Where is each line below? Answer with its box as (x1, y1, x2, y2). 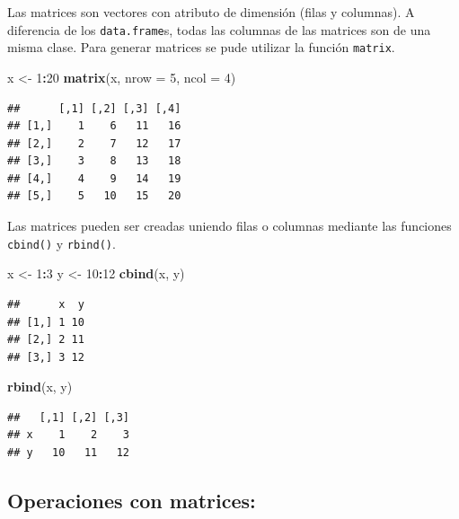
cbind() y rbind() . (7, 233, 116, 252)
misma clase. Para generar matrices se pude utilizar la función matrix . (7, 38, 395, 57)
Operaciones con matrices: (7, 487, 256, 515)
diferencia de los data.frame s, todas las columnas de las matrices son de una (7, 20, 431, 39)
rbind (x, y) (7, 377, 73, 396)
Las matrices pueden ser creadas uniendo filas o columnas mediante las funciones (7, 216, 452, 235)
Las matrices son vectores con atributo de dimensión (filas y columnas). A (7, 3, 415, 21)
